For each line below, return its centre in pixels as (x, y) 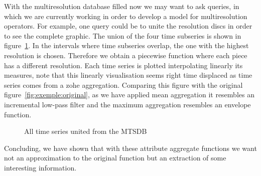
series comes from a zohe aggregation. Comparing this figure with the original (123, 84)
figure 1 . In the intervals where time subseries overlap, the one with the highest (126, 45)
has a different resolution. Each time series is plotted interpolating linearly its (123, 65)
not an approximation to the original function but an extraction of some (115, 158)
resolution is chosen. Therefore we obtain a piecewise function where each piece (126, 55)
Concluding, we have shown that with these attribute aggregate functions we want (130, 148)
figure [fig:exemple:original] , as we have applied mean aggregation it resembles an (129, 95)
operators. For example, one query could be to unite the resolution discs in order (128, 26)
